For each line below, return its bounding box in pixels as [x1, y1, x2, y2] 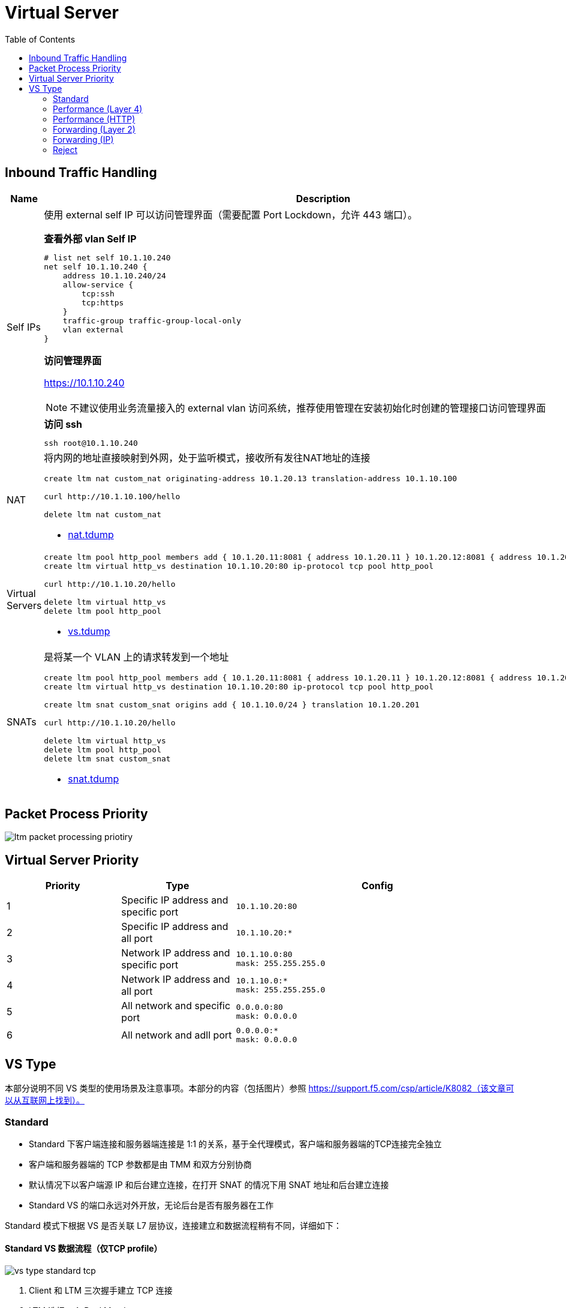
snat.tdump [68, 772, 119, 785]
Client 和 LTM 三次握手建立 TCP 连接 [29, 1285, 173, 1296]
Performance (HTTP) [53, 113, 136, 124]
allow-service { [62, 280, 134, 289]
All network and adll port [121, 1029, 232, 1042]
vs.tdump [68, 625, 110, 637]
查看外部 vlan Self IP [44, 232, 137, 245]
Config [362, 880, 393, 892]
